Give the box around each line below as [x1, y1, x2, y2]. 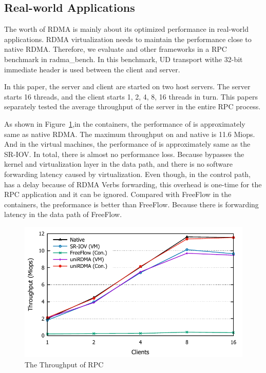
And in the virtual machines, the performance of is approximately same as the [4, 139, 251, 149]
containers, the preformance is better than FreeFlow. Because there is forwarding [4, 199, 259, 209]
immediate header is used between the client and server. [4, 64, 180, 74]
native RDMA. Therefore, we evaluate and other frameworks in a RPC [4, 44, 227, 54]
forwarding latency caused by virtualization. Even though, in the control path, [4, 168, 251, 179]
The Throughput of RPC [25, 359, 104, 369]
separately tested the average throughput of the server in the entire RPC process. [4, 101, 261, 112]
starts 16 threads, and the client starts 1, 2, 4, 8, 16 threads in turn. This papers [4, 91, 258, 102]
